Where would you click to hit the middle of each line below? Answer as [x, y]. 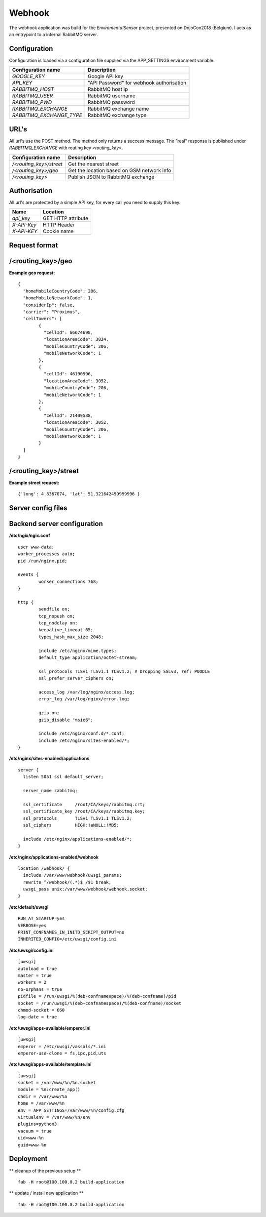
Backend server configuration [56, 524]
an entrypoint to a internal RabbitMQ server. [53, 34]
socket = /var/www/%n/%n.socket [57, 1083]
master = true [35, 975]
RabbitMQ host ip [108, 89]
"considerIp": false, [49, 305]
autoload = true [37, 969]
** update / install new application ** [46, 1193]
